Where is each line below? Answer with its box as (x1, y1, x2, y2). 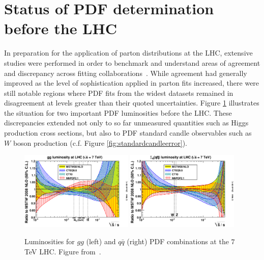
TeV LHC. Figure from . (24, 246, 101, 256)
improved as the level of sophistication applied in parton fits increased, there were (4, 77, 259, 88)
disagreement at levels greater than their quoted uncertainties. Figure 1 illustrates (4, 97, 259, 108)
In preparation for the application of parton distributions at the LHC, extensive (4, 47, 253, 58)
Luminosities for (24, 236, 75, 246)
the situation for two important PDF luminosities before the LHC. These (4, 107, 232, 118)
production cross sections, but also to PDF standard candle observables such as (4, 127, 252, 138)
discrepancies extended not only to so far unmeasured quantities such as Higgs (4, 117, 249, 128)
